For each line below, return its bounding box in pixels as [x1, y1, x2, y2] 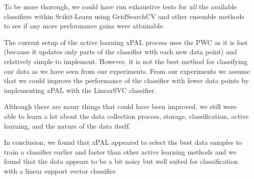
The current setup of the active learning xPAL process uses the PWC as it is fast [4, 37, 248, 47]
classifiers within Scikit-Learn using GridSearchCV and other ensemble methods [4, 11, 244, 21]
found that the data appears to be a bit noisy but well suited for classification [4, 156, 238, 166]
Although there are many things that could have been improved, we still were [4, 101, 237, 112]
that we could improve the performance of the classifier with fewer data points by [4, 75, 249, 86]
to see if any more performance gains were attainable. [4, 21, 165, 31]
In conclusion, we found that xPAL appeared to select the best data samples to [4, 137, 242, 147]
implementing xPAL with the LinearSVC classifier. [4, 85, 156, 95]
